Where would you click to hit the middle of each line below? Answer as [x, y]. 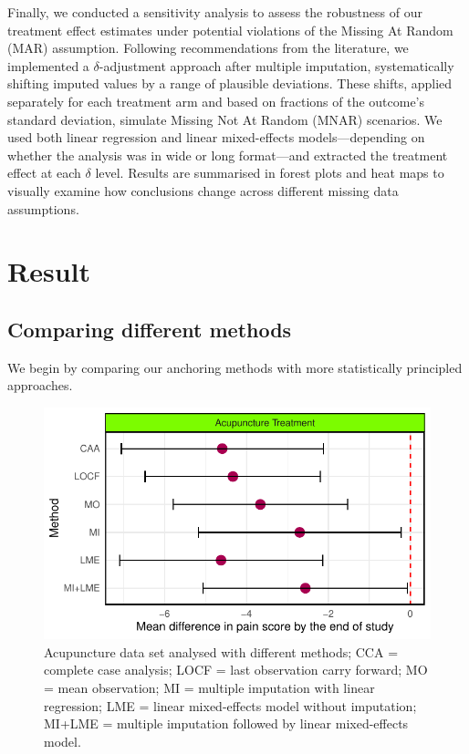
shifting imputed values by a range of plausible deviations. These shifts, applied [230, 83]
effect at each [44, 173]
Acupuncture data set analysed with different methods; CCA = [221, 651]
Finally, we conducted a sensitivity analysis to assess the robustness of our [215, 12]
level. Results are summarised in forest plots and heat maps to [270, 173]
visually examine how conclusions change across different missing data [203, 190]
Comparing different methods [150, 329]
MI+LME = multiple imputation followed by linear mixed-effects [226, 723]
